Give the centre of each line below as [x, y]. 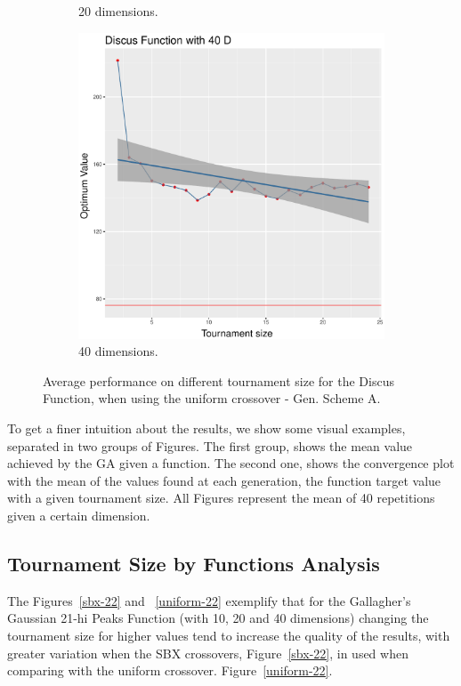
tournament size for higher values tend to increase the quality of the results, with [229, 635]
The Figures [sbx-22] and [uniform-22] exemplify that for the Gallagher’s [209, 600]
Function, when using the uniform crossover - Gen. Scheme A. [212, 398]
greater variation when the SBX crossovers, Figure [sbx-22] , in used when [208, 653]
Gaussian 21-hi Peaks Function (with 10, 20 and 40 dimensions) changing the [218, 618]
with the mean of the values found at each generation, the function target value [224, 480]
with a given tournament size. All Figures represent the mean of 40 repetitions [221, 498]
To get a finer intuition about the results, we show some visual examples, [206, 428]
